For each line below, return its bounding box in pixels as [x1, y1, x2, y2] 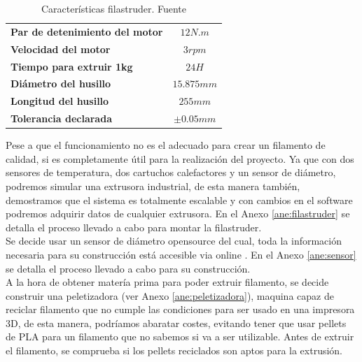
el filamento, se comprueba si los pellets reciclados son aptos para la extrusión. [6, 343, 343, 358]
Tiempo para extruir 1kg [11, 59, 133, 73]
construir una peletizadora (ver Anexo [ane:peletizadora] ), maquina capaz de [6, 288, 334, 303]
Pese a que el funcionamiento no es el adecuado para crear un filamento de [6, 138, 326, 152]
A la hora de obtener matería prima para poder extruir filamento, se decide [6, 275, 329, 289]
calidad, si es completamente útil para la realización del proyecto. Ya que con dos [6, 151, 354, 166]
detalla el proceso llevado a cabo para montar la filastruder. [6, 219, 262, 234]
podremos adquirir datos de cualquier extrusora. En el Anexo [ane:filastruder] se [6, 206, 350, 221]
